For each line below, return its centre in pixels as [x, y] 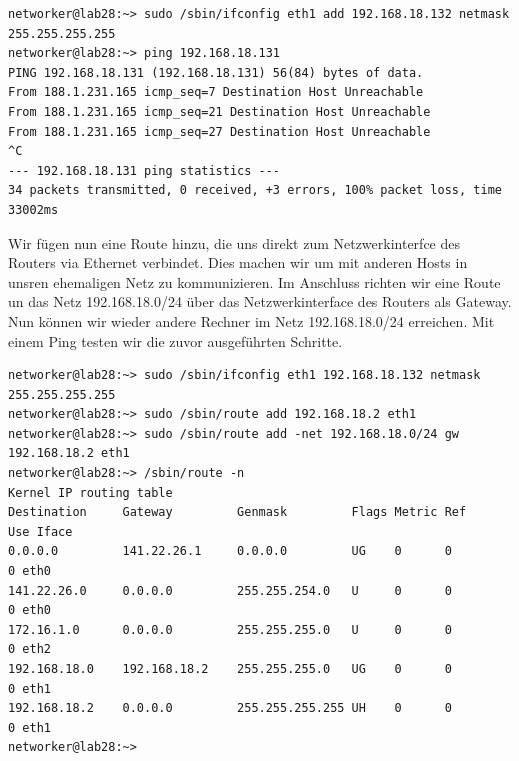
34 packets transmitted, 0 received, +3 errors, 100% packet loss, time [255, 190]
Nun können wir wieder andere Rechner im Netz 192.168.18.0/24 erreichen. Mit [251, 320]
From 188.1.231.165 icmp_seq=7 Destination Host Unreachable [216, 92]
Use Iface [40, 531]
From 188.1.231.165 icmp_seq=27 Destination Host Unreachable [219, 131]
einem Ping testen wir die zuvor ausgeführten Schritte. [175, 340]
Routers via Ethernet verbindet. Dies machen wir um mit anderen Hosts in [238, 262]
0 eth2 [29, 649]
